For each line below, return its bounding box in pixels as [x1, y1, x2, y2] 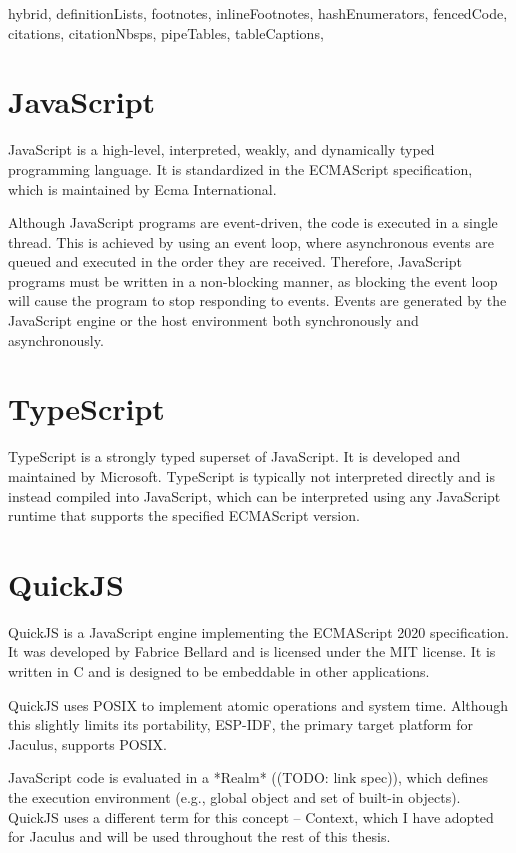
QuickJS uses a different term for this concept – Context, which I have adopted [8, 806, 494, 827]
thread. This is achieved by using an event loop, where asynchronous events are [8, 231, 494, 252]
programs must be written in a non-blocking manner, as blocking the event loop [8, 270, 498, 291]
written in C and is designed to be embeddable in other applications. [8, 661, 430, 682]
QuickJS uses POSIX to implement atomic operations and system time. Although [8, 694, 509, 715]
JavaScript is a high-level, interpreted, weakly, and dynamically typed [8, 139, 435, 160]
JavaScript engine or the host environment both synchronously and [8, 310, 419, 331]
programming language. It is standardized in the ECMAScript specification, [8, 158, 473, 179]
